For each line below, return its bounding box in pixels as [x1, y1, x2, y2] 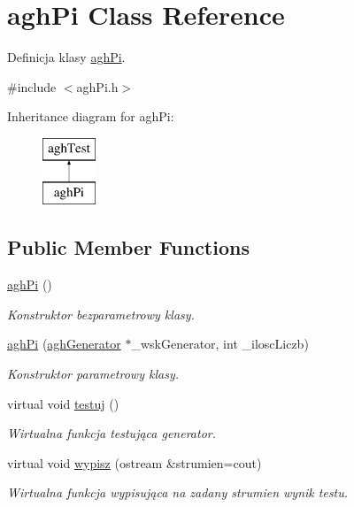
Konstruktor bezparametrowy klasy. [7, 304, 195, 323]
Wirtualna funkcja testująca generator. [7, 424, 217, 442]
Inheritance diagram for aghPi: [7, 107, 174, 126]
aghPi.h [76, 77, 119, 96]
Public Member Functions [7, 234, 250, 261]
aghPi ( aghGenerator [7, 334, 121, 353]
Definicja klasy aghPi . [7, 48, 126, 66]
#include [7, 77, 57, 96]
